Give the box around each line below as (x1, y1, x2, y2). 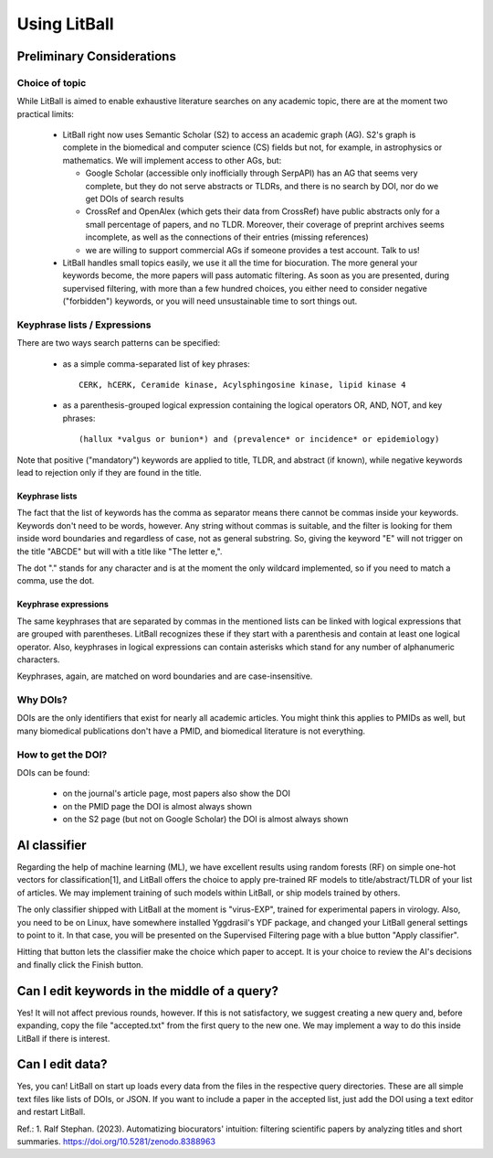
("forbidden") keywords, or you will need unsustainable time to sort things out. (62, 295, 358, 306)
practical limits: (16, 108, 75, 119)
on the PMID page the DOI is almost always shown (62, 800, 253, 811)
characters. (16, 654, 60, 665)
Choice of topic (16, 76, 87, 89)
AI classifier (16, 838, 87, 852)
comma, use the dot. (16, 575, 95, 586)
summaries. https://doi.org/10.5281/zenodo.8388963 (16, 1135, 216, 1147)
